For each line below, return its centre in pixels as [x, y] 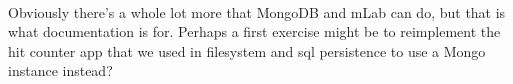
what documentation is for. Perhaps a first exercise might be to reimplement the [254, 31]
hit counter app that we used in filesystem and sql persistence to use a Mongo [247, 50]
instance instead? [60, 70]
